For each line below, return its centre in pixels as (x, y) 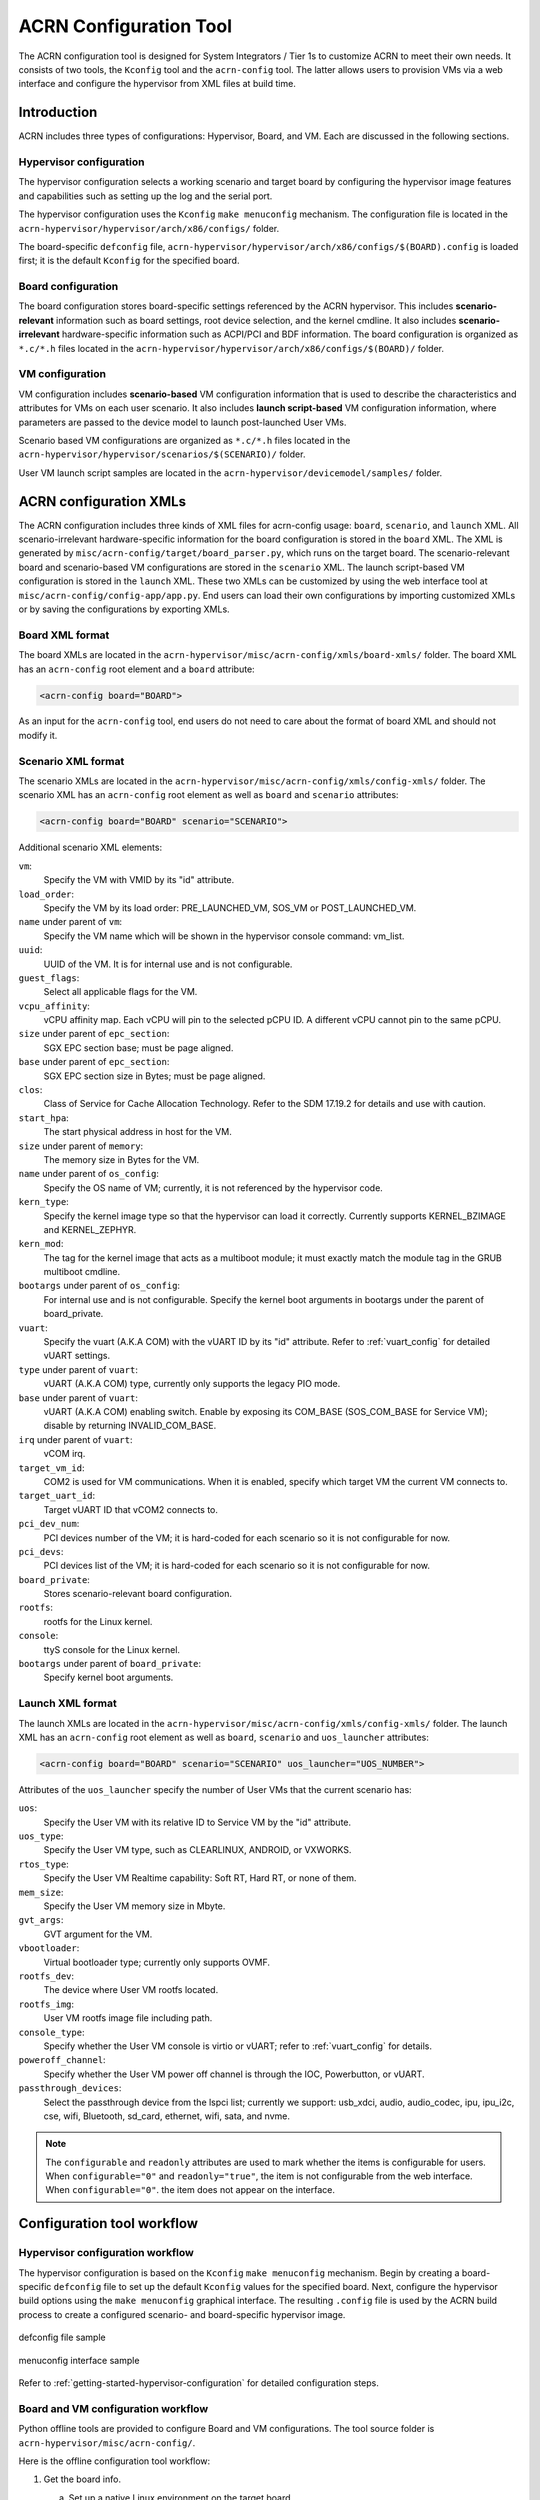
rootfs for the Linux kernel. (98, 1621)
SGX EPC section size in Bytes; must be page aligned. (154, 1076)
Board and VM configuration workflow (113, 2408)
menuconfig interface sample (79, 2360)
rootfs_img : (46, 2004)
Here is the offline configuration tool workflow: (114, 2461)
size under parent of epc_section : (94, 1034)
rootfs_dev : (46, 1976)
